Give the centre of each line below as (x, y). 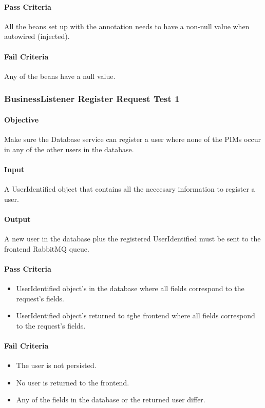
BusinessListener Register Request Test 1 (92, 99)
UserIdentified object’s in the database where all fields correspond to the (130, 288)
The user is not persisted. (56, 365)
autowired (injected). (37, 36)
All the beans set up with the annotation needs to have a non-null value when (127, 26)
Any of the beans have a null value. (60, 76)
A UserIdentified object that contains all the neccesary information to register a (130, 189)
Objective (22, 119)
